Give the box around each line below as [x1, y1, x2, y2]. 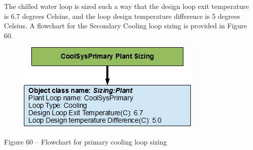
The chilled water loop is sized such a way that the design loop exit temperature [4, 1, 249, 11]
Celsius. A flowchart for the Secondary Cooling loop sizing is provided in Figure [4, 20, 247, 31]
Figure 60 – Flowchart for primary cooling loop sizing [4, 136, 167, 147]
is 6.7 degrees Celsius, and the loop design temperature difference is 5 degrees [4, 10, 240, 21]
